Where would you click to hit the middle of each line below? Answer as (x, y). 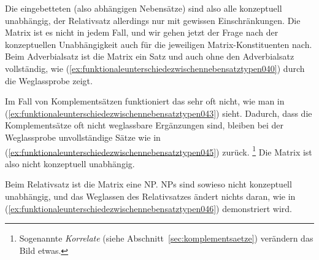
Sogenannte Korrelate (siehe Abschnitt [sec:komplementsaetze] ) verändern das (166, 238)
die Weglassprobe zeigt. (49, 80)
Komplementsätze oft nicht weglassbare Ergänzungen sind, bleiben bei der (144, 125)
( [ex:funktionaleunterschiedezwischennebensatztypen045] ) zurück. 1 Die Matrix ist (159, 151)
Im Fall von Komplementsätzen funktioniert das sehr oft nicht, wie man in (145, 101)
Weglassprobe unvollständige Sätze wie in (83, 137)
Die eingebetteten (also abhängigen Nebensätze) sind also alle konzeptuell (144, 8)
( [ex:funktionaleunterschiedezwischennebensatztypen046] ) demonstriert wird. (148, 208)
